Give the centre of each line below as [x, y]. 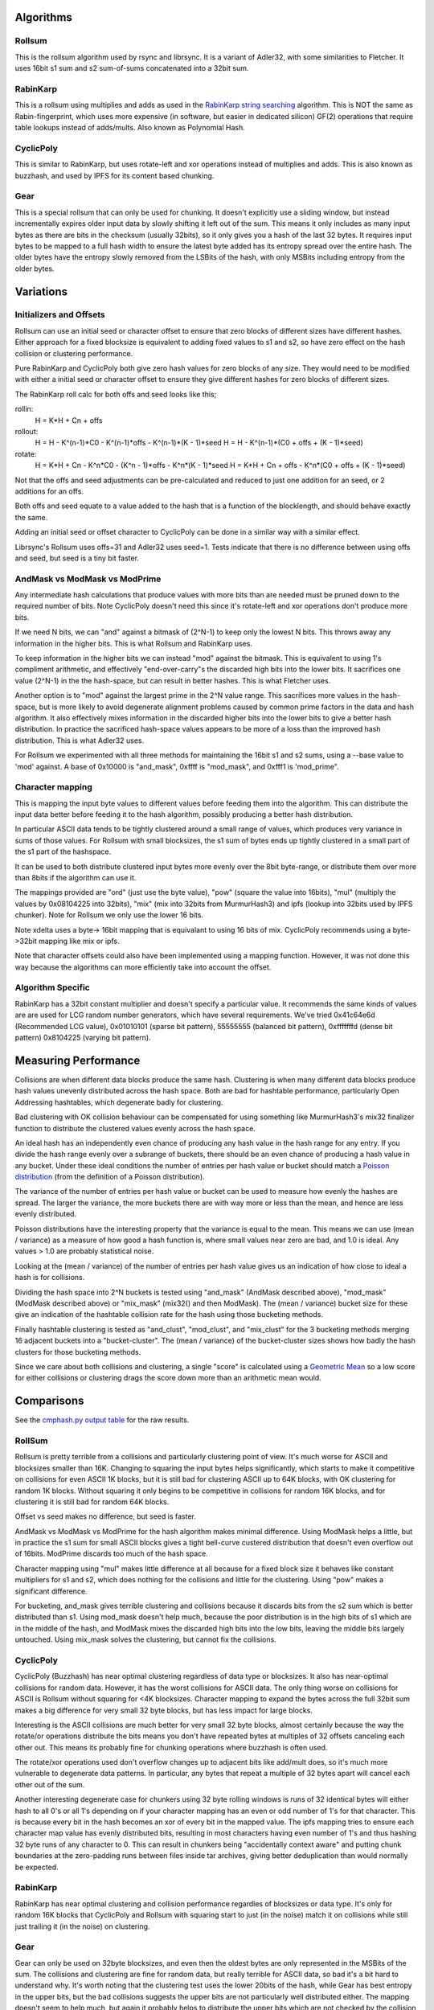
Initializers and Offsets [60, 315]
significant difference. [51, 1591]
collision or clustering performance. [74, 353]
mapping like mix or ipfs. [79, 941]
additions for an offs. [49, 491]
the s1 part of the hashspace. [63, 851]
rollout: [27, 431]
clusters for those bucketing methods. [78, 1352]
